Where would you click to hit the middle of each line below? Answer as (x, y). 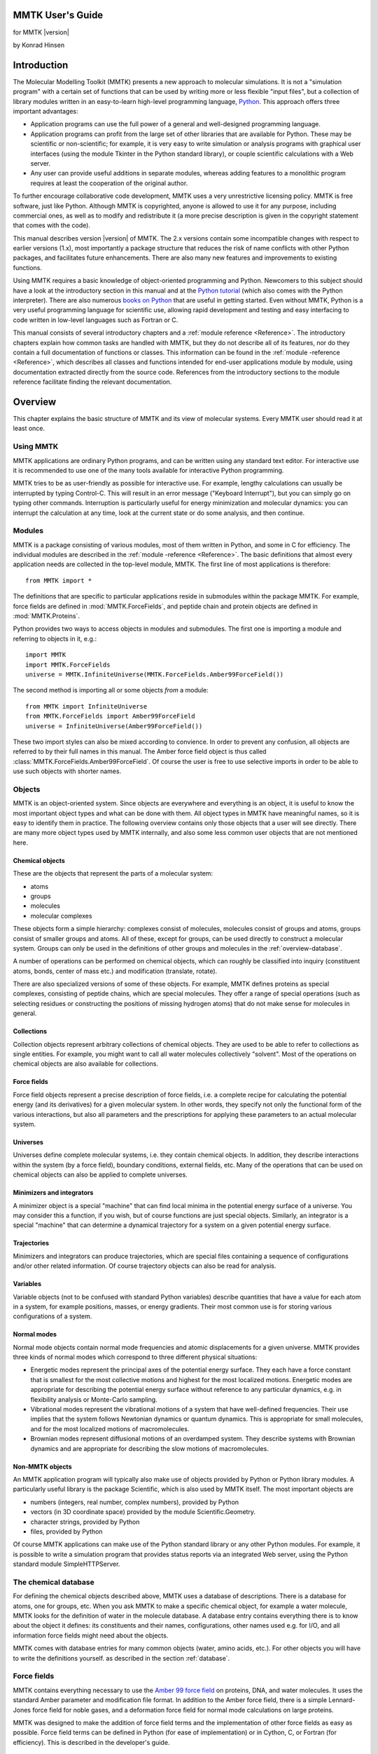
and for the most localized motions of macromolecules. (110, 1428)
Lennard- (342, 1700)
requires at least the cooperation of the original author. (109, 183)
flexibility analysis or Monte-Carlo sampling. (94, 1399)
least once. (29, 429)
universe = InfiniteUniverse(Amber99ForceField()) (114, 726)
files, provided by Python (66, 1531)
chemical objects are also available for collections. (86, 1064)
